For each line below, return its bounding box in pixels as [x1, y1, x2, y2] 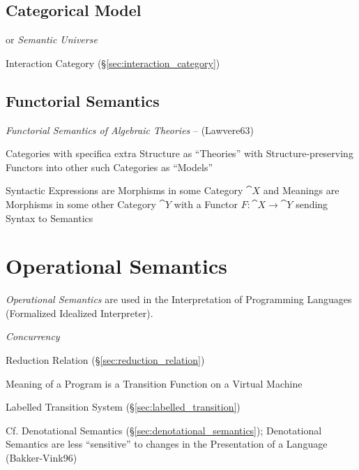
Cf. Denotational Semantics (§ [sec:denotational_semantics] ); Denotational [6, 423, 322, 437]
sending [296, 196, 328, 211]
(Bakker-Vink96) [6, 450, 77, 465]
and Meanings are [263, 183, 339, 198]
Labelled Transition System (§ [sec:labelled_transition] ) [6, 399, 240, 414]
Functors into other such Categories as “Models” [6, 159, 213, 174]
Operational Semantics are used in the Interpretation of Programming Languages [6, 292, 352, 307]
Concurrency [6, 329, 60, 344]
